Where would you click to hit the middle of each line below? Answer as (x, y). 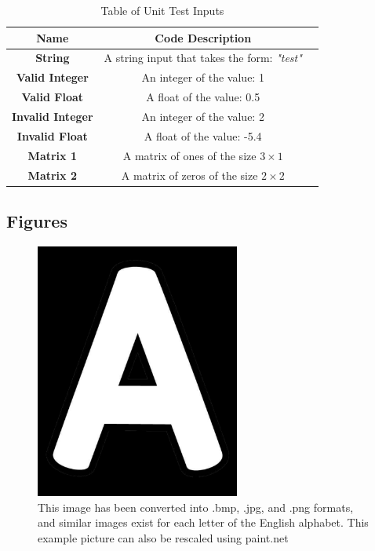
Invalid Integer (53, 116)
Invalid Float (52, 135)
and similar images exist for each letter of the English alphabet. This (203, 522)
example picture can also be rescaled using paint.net (163, 538)
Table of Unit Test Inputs (162, 10)
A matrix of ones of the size (189, 155)
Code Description (203, 37)
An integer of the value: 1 (203, 77)
